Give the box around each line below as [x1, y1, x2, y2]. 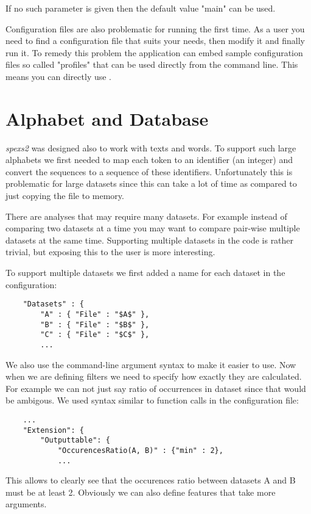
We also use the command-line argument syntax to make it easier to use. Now [5, 358, 296, 371]
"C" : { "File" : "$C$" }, [40, 330, 150, 339]
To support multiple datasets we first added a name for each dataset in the [5, 266, 285, 279]
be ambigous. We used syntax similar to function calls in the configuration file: [5, 394, 299, 407]
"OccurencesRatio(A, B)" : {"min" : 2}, [57, 446, 223, 455]
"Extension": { [23, 425, 84, 435]
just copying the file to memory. [5, 189, 124, 202]
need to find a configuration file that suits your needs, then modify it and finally [5, 34, 305, 47]
